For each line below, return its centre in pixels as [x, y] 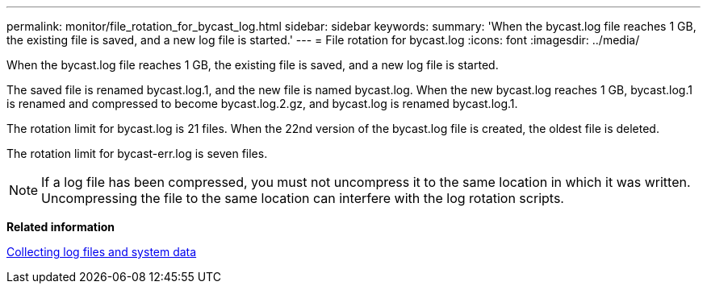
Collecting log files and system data [102, 252]
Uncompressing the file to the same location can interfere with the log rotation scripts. [303, 198]
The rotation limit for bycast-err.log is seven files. [137, 153]
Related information [61, 227]
